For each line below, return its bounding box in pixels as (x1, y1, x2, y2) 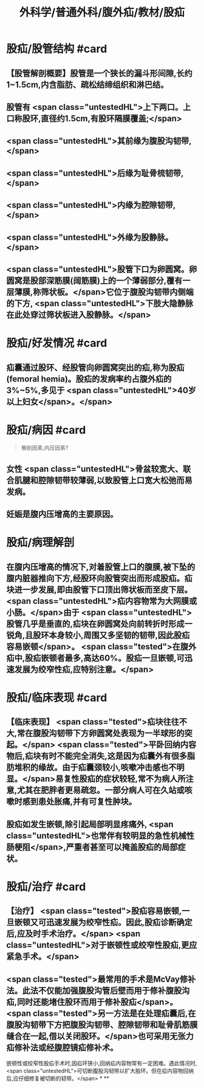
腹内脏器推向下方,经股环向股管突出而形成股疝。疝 (6, 573, 193, 583)
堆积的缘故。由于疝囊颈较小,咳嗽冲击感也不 (14, 762, 177, 773)
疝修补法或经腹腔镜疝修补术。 (6, 1042, 118, 1053)
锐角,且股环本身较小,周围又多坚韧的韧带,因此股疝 (6, 630, 190, 640)
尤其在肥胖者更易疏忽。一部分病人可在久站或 (17, 785, 185, 796)
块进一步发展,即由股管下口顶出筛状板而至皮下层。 (6, 584, 193, 595)
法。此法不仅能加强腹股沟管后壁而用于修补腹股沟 (6, 985, 190, 996)
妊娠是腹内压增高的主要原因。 (6, 509, 118, 519)
